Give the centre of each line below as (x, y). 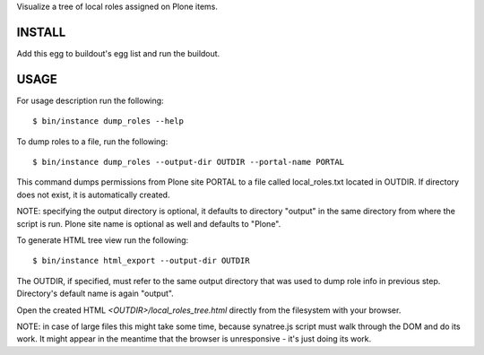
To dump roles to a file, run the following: (92, 141)
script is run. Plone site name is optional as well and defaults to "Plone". (149, 223)
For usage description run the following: (91, 100)
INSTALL (41, 32)
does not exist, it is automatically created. (93, 195)
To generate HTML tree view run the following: (103, 240)
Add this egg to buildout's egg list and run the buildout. (118, 53)
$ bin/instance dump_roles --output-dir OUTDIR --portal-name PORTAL (189, 162)
